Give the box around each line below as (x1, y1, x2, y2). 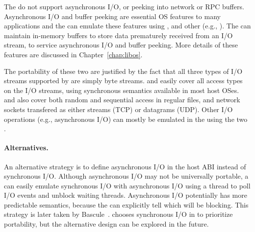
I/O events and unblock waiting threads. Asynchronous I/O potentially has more (4, 190, 247, 200)
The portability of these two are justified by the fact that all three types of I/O (4, 66, 243, 76)
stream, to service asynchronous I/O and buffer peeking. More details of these (4, 40, 238, 50)
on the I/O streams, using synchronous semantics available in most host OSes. (4, 85, 239, 95)
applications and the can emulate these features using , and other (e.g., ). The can (4, 21, 251, 31)
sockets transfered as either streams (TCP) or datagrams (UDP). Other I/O (4, 104, 233, 114)
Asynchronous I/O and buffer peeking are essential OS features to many (4, 11, 221, 21)
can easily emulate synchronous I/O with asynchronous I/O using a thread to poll (4, 180, 251, 190)
